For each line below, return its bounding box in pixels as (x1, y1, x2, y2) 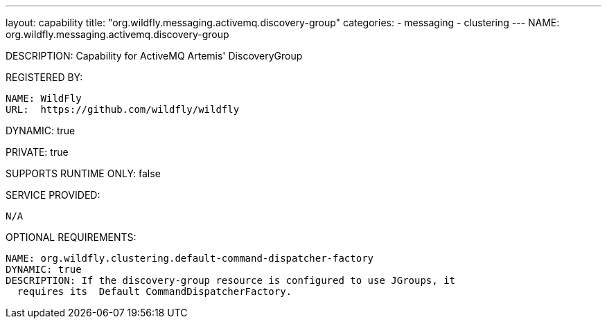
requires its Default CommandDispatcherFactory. (17, 286, 292, 297)
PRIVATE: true (6, 146, 69, 158)
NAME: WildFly (6, 93, 82, 104)
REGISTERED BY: (6, 71, 83, 83)
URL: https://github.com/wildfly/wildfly (6, 104, 240, 115)
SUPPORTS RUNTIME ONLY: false (6, 168, 161, 179)
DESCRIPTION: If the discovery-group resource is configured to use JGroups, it (6, 275, 456, 286)
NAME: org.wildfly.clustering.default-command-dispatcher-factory (6, 253, 374, 264)
